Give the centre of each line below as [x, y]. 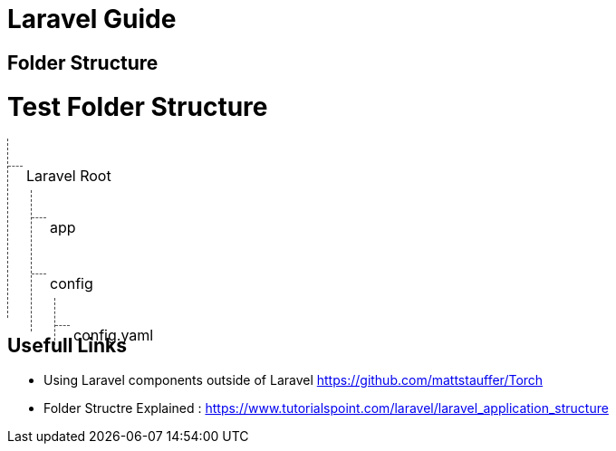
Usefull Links [67, 345]
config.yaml [114, 336]
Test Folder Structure [138, 106]
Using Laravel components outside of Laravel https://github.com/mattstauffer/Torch [294, 380]
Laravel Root [69, 176]
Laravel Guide [92, 19]
